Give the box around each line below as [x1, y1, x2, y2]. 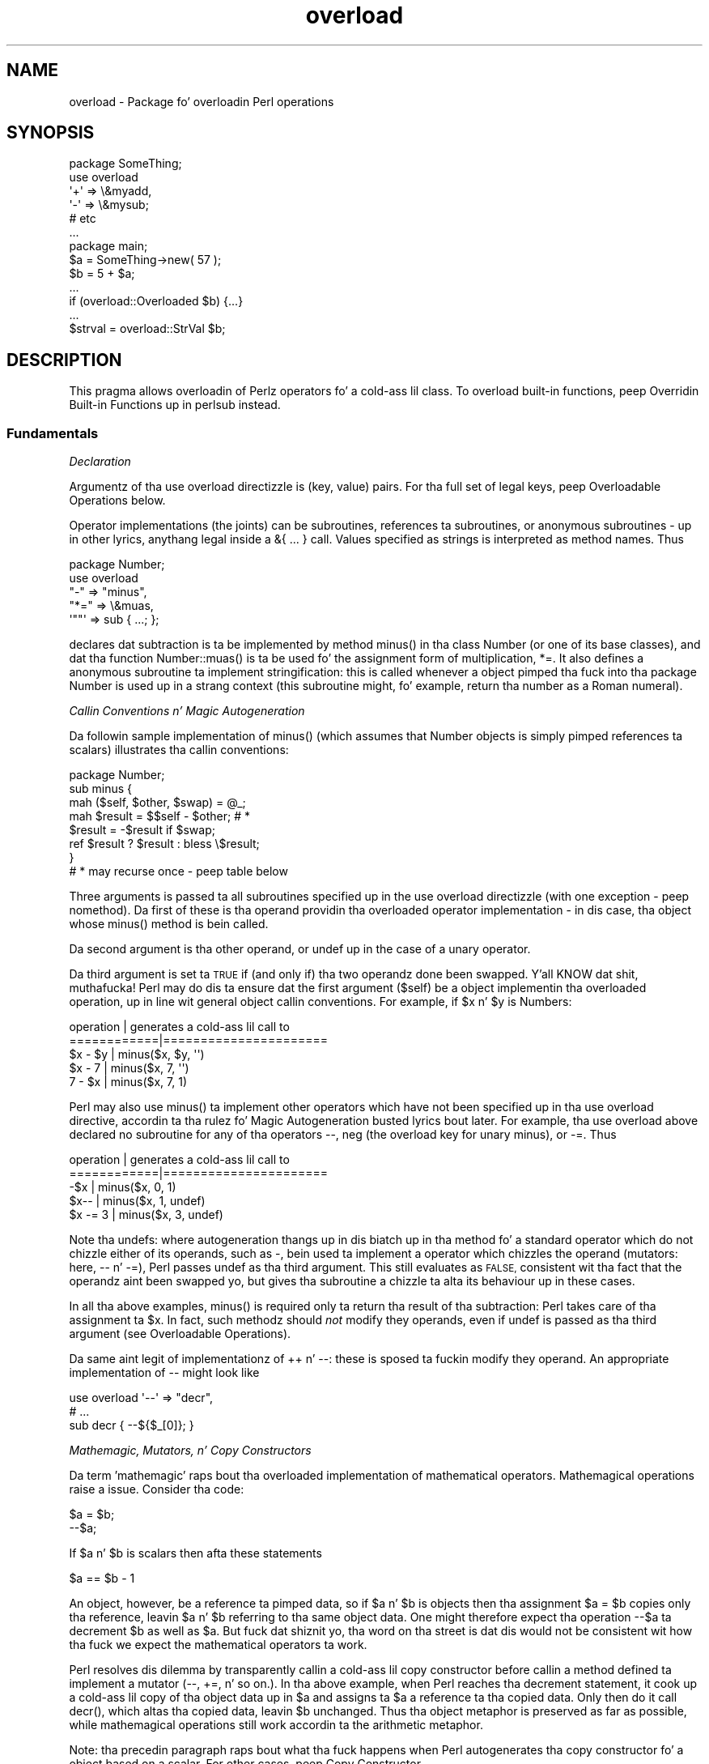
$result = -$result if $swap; [69, 823, 215, 837]
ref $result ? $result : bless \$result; [69, 837, 260, 851]
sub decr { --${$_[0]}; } [69, 1418, 194, 1433]
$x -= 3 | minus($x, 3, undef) [69, 1208, 223, 1222]
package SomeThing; [69, 156, 182, 171]
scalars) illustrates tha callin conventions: [69, 743, 289, 757]
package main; [69, 239, 148, 254]
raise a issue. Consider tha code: [69, 1482, 244, 1497]
